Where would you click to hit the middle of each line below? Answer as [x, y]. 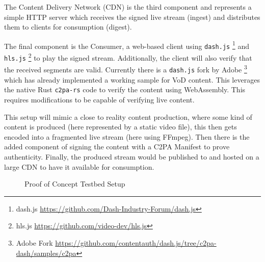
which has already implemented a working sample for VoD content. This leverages [132, 79]
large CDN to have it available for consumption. [79, 166]
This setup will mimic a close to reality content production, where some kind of [128, 116]
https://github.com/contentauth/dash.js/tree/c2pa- [136, 242]
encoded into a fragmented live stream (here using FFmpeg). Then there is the [127, 136]
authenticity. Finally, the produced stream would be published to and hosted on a [132, 156]
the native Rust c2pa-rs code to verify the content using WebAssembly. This [125, 89]
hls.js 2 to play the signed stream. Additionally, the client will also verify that [128, 57]
